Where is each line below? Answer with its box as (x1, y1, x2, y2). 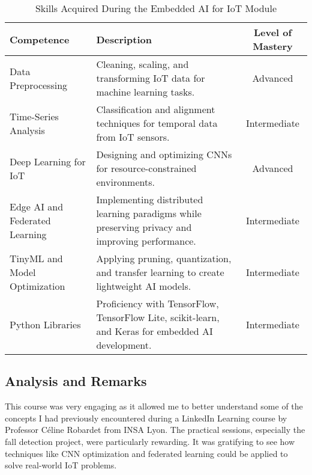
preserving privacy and (96, 220, 192, 234)
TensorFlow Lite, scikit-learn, (96, 310, 220, 324)
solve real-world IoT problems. (5, 459, 117, 471)
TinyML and (10, 251, 63, 265)
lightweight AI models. (96, 279, 191, 293)
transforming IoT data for (96, 71, 205, 85)
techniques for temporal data (96, 116, 218, 130)
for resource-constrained (96, 161, 197, 175)
